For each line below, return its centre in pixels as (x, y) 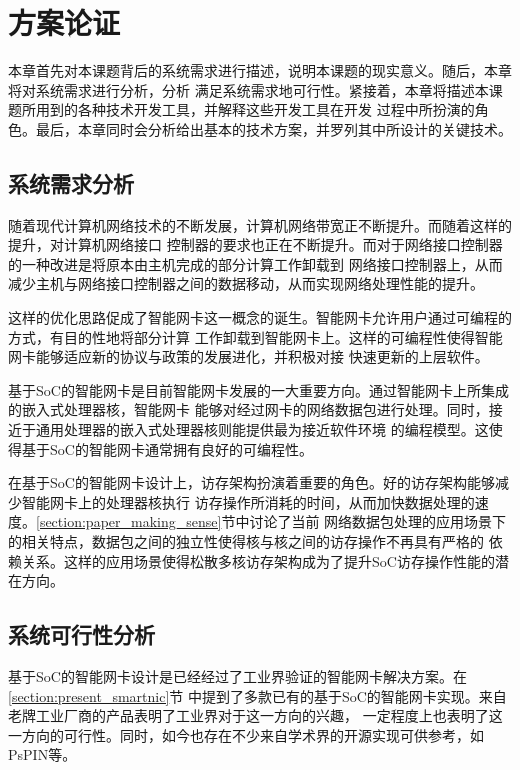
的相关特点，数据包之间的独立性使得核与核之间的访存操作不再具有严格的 (246, 541)
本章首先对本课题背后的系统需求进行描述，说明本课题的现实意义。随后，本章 (260, 70)
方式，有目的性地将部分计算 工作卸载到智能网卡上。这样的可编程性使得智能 (255, 336)
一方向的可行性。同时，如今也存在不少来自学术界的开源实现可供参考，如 (246, 734)
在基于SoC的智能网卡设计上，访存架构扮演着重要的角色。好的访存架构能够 (251, 482)
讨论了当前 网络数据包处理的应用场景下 (378, 521)
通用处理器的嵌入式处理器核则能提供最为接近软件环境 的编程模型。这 (262, 429)
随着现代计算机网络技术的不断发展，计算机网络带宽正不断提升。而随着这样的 (260, 224)
